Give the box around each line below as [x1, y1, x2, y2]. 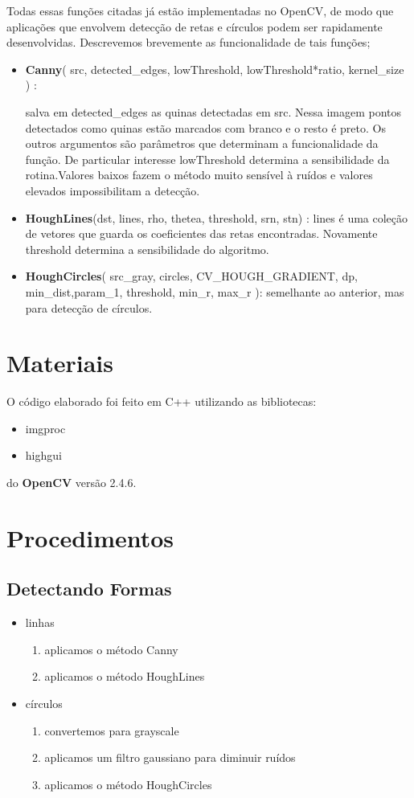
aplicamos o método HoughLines [44, 668, 205, 685]
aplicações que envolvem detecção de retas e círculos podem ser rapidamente [6, 18, 383, 35]
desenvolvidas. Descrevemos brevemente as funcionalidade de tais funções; [6, 34, 371, 51]
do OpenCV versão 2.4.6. [6, 474, 137, 490]
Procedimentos [6, 521, 174, 554]
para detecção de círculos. [25, 299, 153, 316]
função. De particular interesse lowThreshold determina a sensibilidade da [25, 150, 390, 167]
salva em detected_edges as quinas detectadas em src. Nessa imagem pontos [25, 103, 402, 120]
